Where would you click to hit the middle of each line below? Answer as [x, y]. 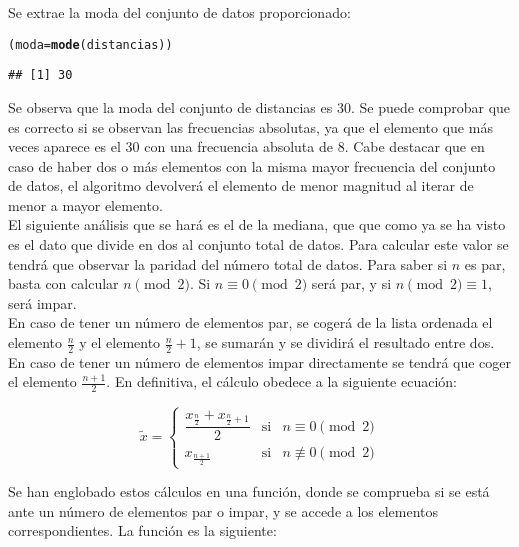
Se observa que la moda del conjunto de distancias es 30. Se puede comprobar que [259, 106]
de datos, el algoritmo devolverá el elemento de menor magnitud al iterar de [241, 185]
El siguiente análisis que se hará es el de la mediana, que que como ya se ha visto [257, 224]
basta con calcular [63, 283]
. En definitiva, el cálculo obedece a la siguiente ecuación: [281, 381]
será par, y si [351, 283]
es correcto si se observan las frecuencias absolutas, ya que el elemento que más [250, 126]
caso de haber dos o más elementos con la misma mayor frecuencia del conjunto [252, 165]
